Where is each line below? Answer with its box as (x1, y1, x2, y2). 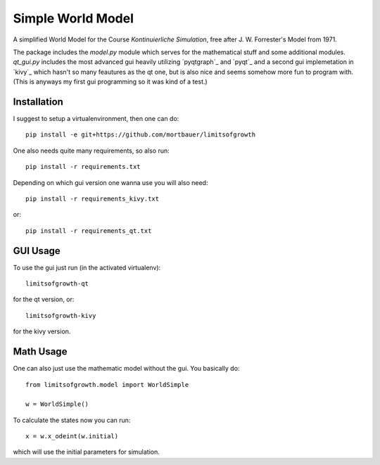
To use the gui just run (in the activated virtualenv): (13, 263, 161, 272)
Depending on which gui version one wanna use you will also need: (13, 178, 208, 186)
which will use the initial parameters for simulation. (13, 447, 160, 457)
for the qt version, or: (13, 295, 75, 304)
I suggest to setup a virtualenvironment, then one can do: (13, 115, 179, 123)
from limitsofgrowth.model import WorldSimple (25, 381, 189, 388)
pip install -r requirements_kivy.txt (25, 194, 160, 203)
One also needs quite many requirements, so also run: (13, 146, 170, 155)
